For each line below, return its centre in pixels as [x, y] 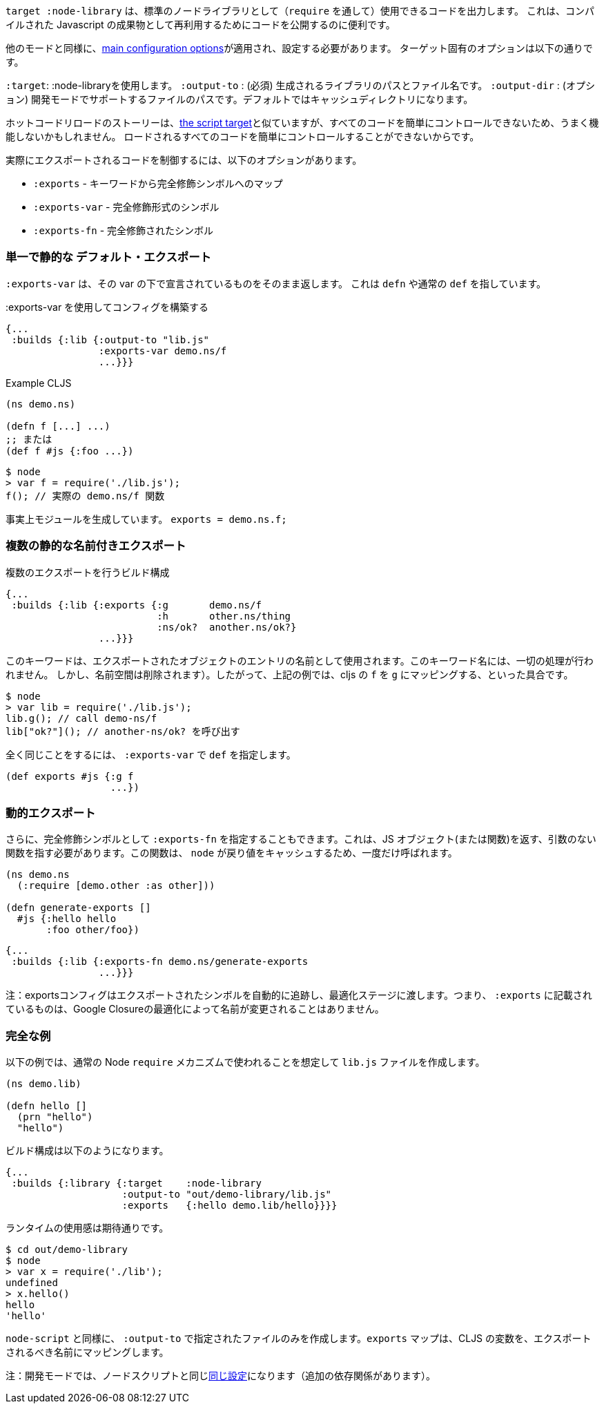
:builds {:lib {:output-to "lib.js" [110, 339]
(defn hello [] [47, 1106]
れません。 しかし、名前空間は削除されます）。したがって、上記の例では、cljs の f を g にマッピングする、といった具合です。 [290, 674]
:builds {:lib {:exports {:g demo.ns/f [136, 605]
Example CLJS [39, 383]
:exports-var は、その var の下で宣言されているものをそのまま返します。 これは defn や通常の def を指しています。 [276, 283]
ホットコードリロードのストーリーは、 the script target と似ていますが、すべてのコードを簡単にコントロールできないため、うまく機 [302, 123]
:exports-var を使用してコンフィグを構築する [107, 307]
